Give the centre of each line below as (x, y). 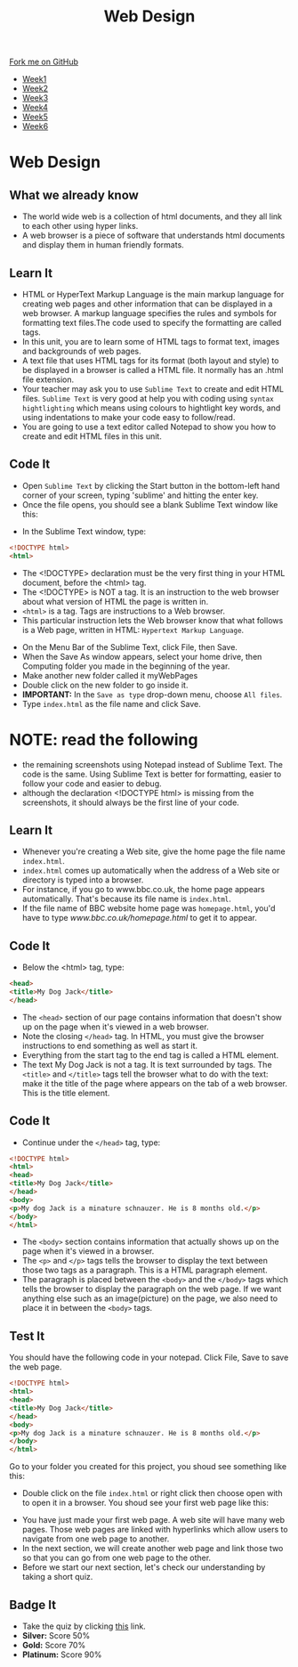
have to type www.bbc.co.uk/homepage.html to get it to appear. (140, 918)
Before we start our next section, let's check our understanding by (144, 1567)
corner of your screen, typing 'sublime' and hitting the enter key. (140, 495)
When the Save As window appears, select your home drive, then (142, 656)
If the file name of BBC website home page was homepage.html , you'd (149, 908)
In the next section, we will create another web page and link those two (153, 1549)
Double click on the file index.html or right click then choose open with (152, 1493)
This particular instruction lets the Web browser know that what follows (153, 620)
